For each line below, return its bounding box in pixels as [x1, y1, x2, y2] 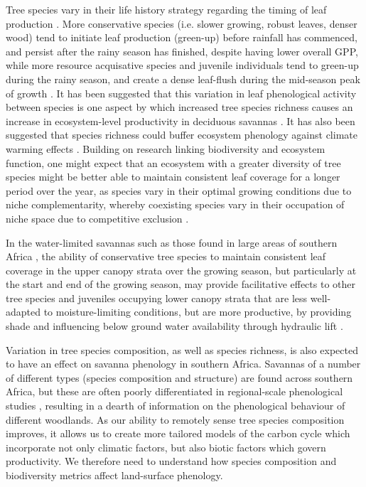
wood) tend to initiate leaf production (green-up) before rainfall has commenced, [6, 30, 357, 45]
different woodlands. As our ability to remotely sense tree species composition [6, 412, 345, 427]
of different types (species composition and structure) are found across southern [6, 370, 353, 385]
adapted [6, 304, 41, 319]
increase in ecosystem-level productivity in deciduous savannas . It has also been [6, 113, 355, 128]
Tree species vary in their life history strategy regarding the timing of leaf [6, 2, 327, 16]
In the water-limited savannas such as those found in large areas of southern [6, 235, 338, 250]
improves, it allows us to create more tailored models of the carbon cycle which [6, 426, 350, 441]
